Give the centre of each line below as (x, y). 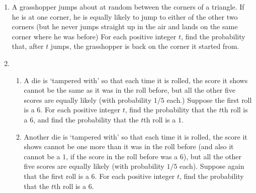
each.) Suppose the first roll (209, 100)
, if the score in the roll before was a (122, 156)
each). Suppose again (212, 166)
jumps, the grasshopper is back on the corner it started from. (145, 46)
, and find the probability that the (86, 119)
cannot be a (42, 156)
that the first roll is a (56, 176)
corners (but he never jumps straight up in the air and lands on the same (125, 26)
